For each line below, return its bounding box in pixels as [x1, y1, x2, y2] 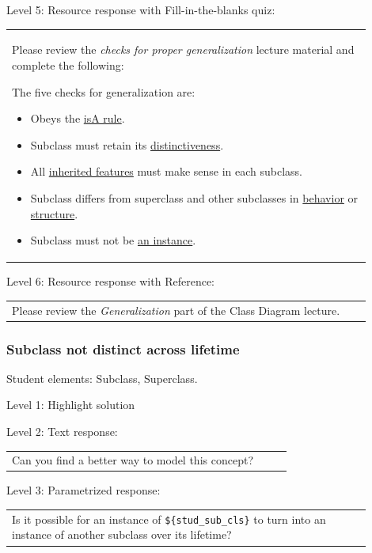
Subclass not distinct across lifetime [6, 339, 240, 358]
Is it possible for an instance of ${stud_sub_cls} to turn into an [12, 510, 326, 527]
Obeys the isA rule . [30, 110, 125, 127]
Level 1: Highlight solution [6, 396, 135, 413]
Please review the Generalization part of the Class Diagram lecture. [12, 301, 340, 318]
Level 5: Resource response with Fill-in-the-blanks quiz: [6, 2, 275, 17]
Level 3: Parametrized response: [6, 482, 161, 498]
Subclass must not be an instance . [30, 232, 196, 248]
